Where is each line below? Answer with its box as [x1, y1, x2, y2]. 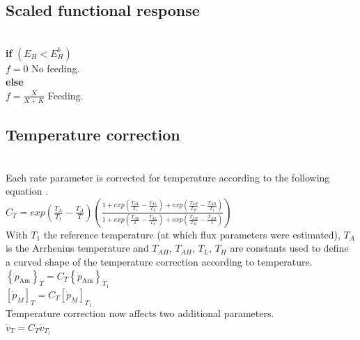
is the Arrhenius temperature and [6, 241, 149, 255]
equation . [6, 184, 49, 198]
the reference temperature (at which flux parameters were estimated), [43, 227, 341, 241]
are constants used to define [230, 241, 349, 255]
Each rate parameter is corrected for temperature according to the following [6, 170, 330, 184]
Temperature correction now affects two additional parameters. [6, 305, 274, 320]
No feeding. [31, 60, 80, 75]
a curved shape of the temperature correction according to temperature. [6, 254, 313, 268]
